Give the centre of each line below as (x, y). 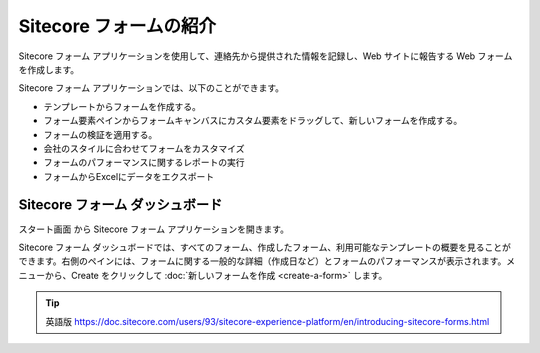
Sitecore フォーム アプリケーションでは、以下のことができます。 (151, 88)
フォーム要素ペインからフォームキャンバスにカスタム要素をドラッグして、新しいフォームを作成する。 (253, 121)
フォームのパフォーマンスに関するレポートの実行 (144, 162)
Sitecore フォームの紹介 (117, 26)
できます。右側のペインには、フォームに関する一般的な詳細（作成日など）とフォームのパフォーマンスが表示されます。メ (267, 261)
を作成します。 (49, 69)
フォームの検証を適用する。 (100, 134)
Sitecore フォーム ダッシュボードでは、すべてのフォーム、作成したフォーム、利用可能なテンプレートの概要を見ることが (265, 247)
